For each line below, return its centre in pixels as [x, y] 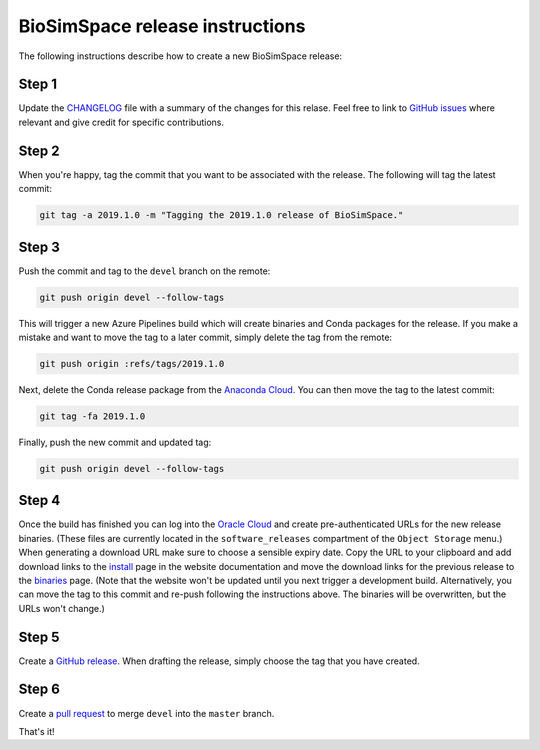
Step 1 [38, 84]
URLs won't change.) [61, 608]
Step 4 [39, 500]
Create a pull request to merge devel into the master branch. [146, 713]
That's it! [36, 731]
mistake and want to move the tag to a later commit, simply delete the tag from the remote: [205, 337]
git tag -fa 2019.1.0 [92, 416]
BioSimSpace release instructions [162, 26]
